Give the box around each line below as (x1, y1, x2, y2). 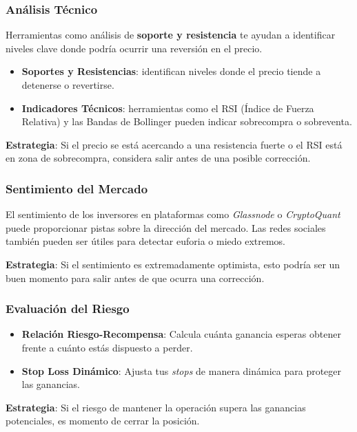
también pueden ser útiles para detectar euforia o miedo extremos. (6, 234, 286, 248)
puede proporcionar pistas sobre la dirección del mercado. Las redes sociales (6, 220, 326, 235)
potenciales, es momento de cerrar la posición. (6, 413, 200, 428)
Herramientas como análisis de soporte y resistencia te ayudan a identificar (6, 28, 336, 42)
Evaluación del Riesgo (6, 300, 130, 317)
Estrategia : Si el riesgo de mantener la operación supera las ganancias (6, 400, 306, 414)
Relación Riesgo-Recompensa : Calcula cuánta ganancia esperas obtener (21, 327, 341, 341)
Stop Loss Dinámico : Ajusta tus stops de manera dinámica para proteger (21, 363, 342, 378)
